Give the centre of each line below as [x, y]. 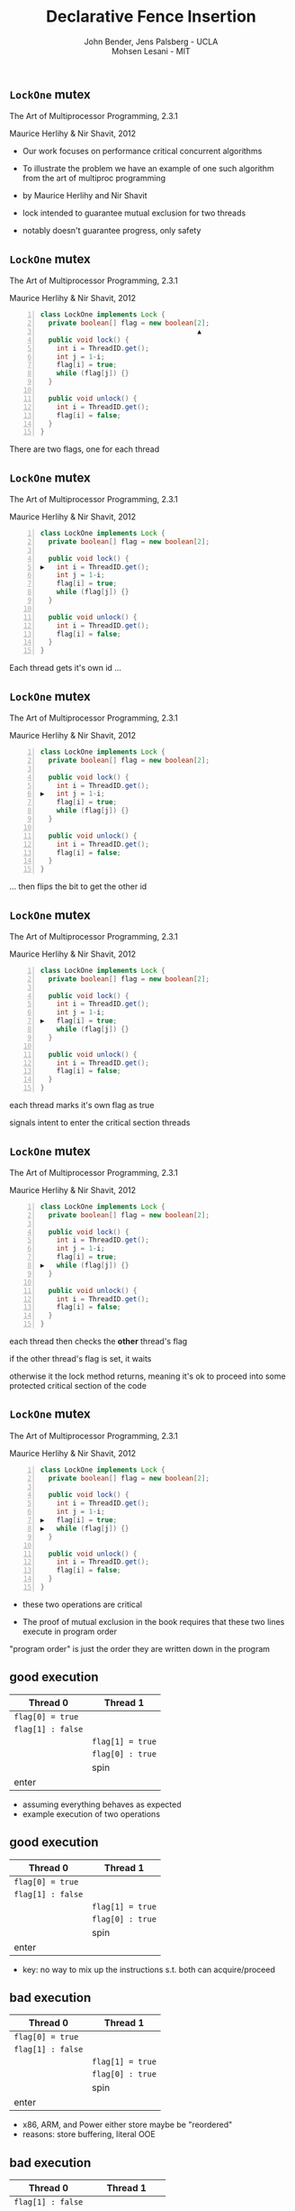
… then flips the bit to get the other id [78, 886]
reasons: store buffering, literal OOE [89, 2134]
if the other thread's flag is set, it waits [80, 1359]
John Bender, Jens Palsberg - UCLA [151, 41]
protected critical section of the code [78, 1386]
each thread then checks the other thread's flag [98, 1342]
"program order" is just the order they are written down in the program [140, 1648]
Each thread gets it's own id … [65, 668]
